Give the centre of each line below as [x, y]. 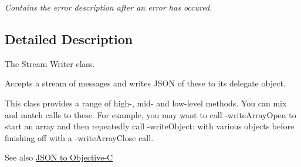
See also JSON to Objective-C [59, 157]
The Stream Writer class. [50, 63]
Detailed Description [69, 39]
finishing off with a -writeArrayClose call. [79, 137]
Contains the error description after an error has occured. [109, 7]
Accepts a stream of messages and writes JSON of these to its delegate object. [145, 83]
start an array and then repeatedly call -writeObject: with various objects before [150, 126]
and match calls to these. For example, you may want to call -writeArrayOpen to [150, 114]
